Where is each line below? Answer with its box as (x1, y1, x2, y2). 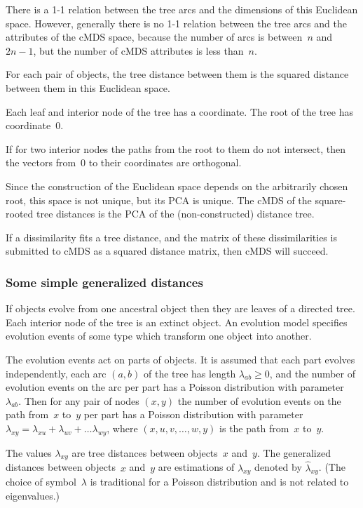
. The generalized (256, 445, 331, 460)
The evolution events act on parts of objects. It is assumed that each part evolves (6, 352, 355, 366)
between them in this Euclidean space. (6, 80, 170, 95)
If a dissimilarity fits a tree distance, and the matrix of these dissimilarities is (6, 229, 337, 244)
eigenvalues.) (6, 488, 60, 503)
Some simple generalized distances (6, 273, 203, 290)
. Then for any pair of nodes (18, 393, 139, 408)
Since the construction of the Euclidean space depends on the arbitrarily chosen (6, 178, 348, 193)
